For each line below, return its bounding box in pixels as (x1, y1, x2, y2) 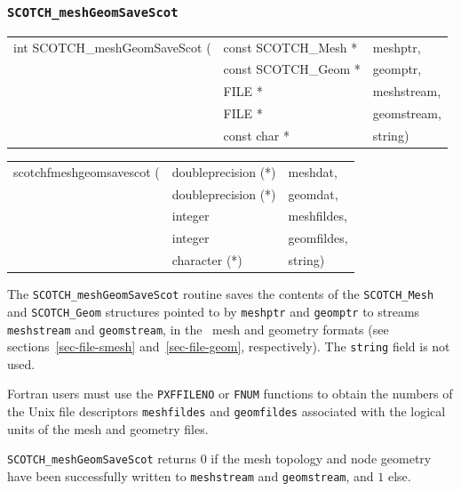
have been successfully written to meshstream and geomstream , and (7, 467, 374, 485)
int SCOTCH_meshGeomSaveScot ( (13, 37, 211, 56)
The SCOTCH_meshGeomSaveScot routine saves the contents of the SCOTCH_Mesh (7, 285, 434, 303)
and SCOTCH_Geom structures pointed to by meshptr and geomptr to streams (7, 302, 420, 320)
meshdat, (288, 162, 338, 181)
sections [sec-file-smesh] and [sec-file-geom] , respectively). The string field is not (7, 337, 450, 356)
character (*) (171, 251, 242, 270)
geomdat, (288, 184, 338, 203)
